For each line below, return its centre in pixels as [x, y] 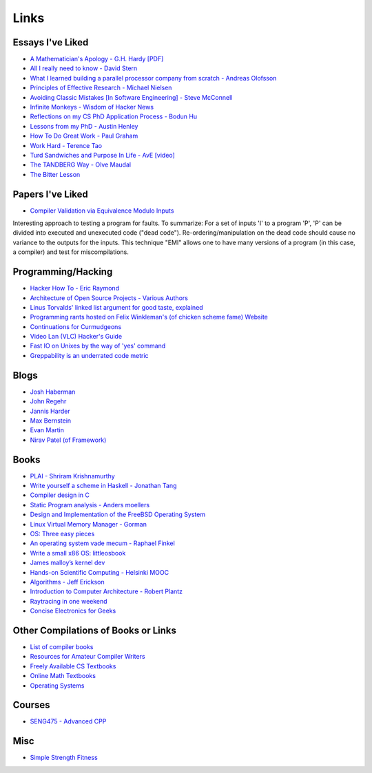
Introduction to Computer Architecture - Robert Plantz [106, 591]
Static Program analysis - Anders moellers [90, 505]
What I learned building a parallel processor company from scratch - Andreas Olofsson [153, 78]
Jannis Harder [50, 411]
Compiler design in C [60, 495]
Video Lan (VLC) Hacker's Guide [76, 337]
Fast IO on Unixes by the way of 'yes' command [98, 346]
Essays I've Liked [51, 42]
